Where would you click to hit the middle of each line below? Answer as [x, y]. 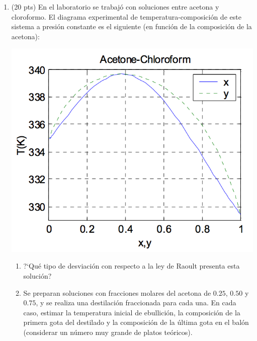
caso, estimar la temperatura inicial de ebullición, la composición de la [132, 312]
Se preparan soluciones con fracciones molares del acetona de [117, 292]
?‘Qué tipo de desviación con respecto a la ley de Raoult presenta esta [132, 266]
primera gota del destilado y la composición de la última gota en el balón [136, 322]
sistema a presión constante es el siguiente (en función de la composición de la [132, 26]
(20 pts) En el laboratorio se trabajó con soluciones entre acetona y [115, 7]
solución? [37, 275]
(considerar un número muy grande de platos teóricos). [108, 332]
